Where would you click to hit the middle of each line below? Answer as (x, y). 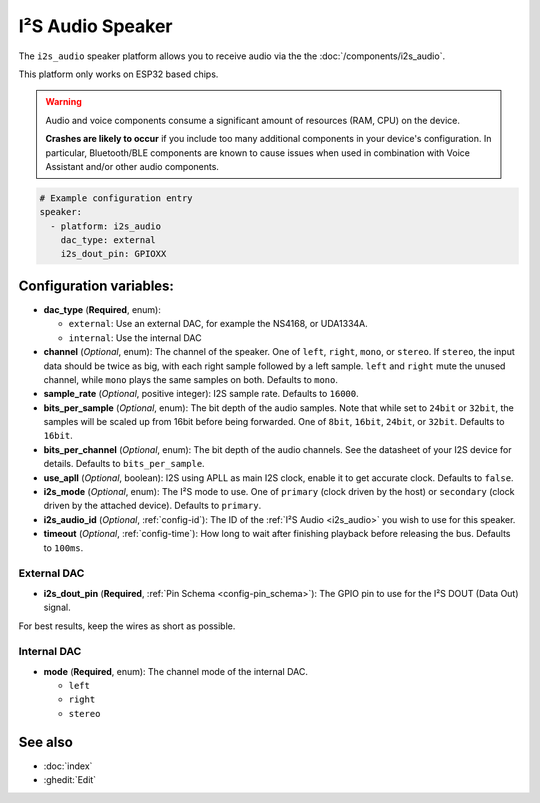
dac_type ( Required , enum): (102, 309)
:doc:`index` (68, 766)
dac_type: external (108, 240)
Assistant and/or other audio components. (132, 166)
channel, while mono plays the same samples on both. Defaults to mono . (191, 379)
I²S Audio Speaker (95, 26)
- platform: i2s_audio (106, 226)
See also (46, 741)
